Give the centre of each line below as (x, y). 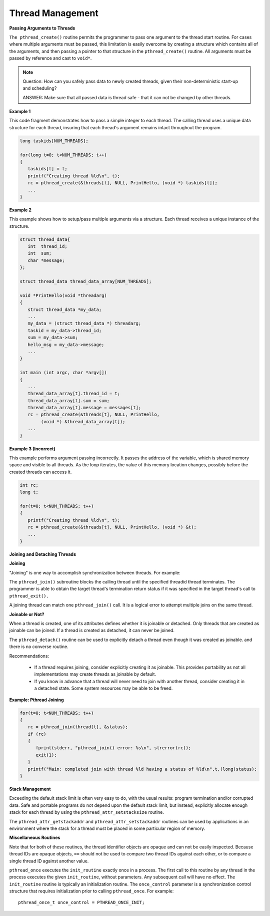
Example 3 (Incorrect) (32, 449)
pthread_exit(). (29, 596)
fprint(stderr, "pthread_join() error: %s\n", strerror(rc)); (113, 748)
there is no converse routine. (39, 647)
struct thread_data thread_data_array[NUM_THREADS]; (86, 281)
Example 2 (20, 210)
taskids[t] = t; (47, 169)
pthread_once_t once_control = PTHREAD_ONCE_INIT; (81, 902)
